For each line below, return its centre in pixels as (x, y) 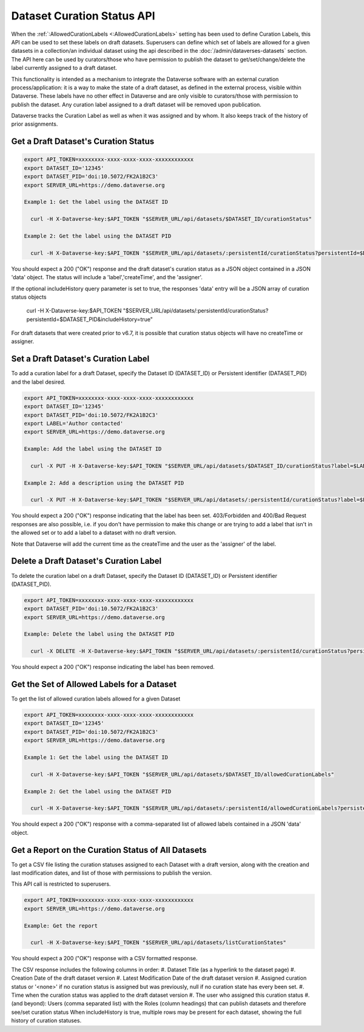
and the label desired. (39, 382)
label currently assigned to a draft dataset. (64, 68)
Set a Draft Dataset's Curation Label (80, 359)
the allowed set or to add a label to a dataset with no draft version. (94, 533)
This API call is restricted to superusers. (61, 884)
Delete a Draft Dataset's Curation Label (86, 561)
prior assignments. (35, 124)
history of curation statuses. (46, 1020)
